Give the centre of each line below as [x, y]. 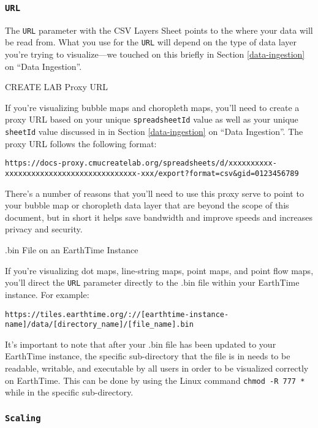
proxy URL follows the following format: [81, 143]
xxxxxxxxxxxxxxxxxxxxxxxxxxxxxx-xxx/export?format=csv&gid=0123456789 [152, 174]
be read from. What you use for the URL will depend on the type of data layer [151, 42]
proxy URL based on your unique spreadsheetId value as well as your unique [152, 119]
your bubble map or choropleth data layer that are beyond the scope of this [147, 205]
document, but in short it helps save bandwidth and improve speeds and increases [159, 217]
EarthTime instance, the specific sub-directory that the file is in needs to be [148, 356]
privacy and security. [44, 229]
